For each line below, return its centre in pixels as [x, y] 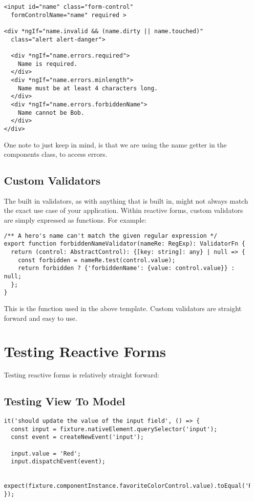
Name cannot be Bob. [51, 113]
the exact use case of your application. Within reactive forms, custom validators [124, 210]
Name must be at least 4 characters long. [88, 88]
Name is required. [48, 64]
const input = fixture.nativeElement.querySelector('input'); [114, 429]
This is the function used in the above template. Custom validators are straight [123, 308]
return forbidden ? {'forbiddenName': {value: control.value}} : [126, 268]
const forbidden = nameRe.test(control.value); [96, 260]
